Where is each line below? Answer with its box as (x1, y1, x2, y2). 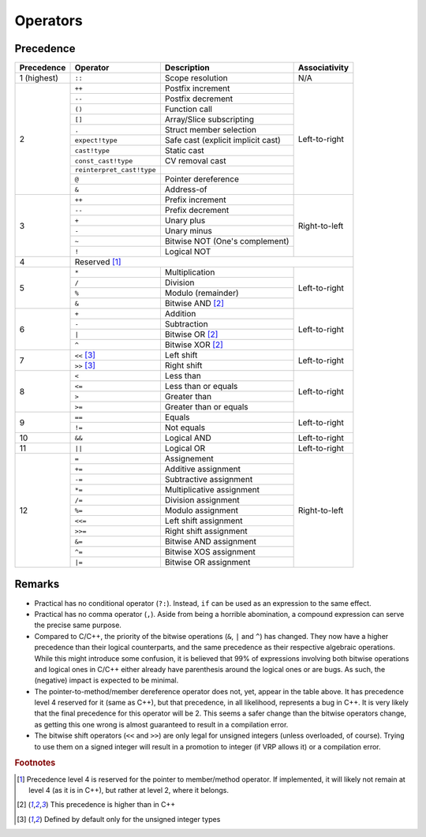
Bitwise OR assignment (164, 557, 251, 568)
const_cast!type (74, 156, 133, 165)
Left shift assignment (164, 515, 243, 526)
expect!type (74, 136, 118, 144)
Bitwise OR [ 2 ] (164, 329, 219, 340)
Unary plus (164, 215, 206, 226)
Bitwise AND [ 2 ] (164, 298, 225, 309)
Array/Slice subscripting (164, 114, 254, 125)
